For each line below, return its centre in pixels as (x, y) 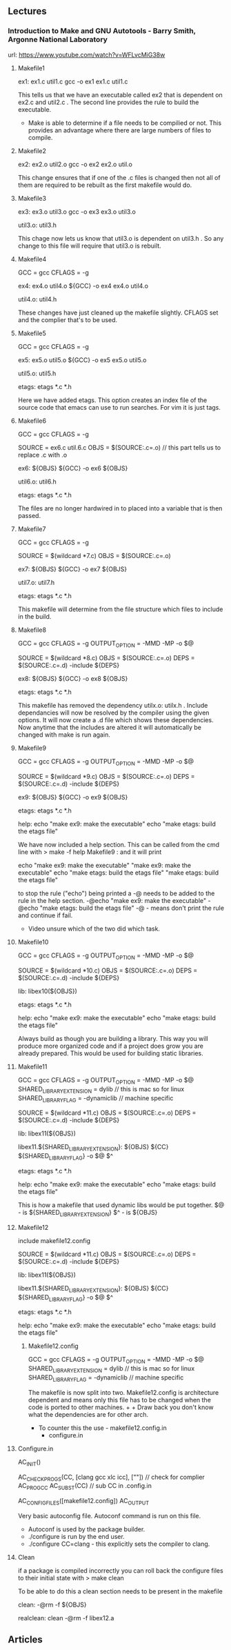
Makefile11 (32, 1067)
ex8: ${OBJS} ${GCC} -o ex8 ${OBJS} (73, 679)
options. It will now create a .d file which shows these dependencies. (115, 720)
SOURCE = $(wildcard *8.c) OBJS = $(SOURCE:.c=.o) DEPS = (106, 658)
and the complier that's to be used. (68, 319)
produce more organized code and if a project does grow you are (111, 1046)
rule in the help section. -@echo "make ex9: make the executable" (112, 901)
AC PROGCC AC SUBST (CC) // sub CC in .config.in (85, 1487)
